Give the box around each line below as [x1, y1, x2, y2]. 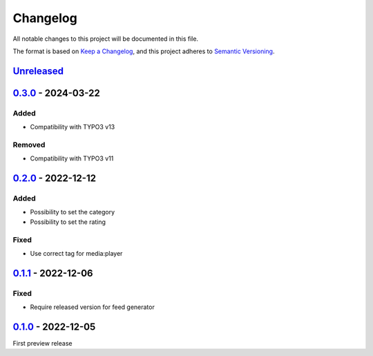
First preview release [12, 339, 73, 347]
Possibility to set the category [30, 208, 115, 216]
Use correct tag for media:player [30, 249, 123, 257]
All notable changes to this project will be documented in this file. [12, 35, 199, 43]
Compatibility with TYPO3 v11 [30, 154, 114, 162]
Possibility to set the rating [30, 218, 106, 226]
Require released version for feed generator [30, 303, 155, 311]
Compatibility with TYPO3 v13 [30, 123, 115, 131]
